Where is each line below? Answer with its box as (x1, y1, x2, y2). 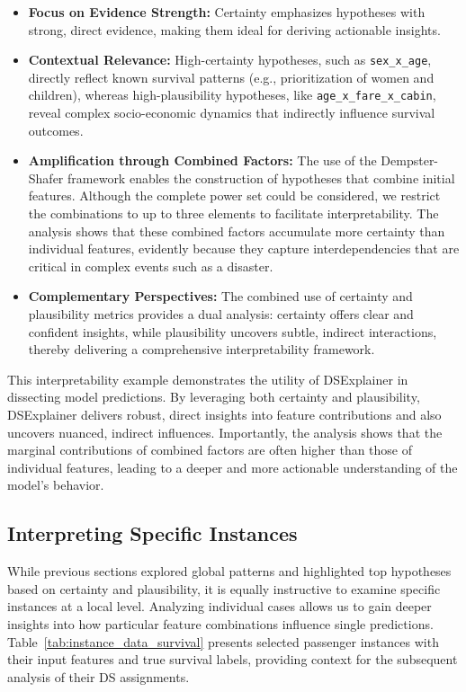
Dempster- (381, 151, 439, 170)
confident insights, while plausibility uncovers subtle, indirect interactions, (28, 322, 437, 341)
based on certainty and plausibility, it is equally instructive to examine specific (7, 579, 441, 598)
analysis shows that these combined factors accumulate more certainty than (28, 221, 445, 240)
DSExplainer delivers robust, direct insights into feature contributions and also (7, 405, 442, 423)
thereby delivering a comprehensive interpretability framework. (28, 340, 375, 359)
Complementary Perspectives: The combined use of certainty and (28, 287, 413, 306)
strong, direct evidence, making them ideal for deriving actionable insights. (28, 20, 441, 39)
